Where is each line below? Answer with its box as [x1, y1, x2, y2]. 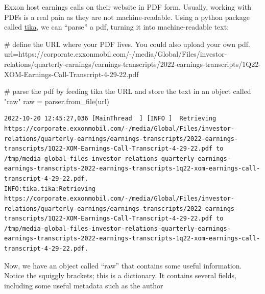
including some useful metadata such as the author [4, 280, 163, 290]
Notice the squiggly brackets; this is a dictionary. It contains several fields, [4, 270, 236, 281]
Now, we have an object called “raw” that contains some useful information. [4, 260, 242, 271]
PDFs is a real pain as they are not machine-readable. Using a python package [4, 11, 250, 22]
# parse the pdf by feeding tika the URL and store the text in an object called [4, 86, 251, 96]
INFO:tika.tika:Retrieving [4, 185, 95, 192]
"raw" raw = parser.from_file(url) [4, 95, 110, 106]
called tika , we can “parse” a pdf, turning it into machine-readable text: [4, 21, 229, 32]
